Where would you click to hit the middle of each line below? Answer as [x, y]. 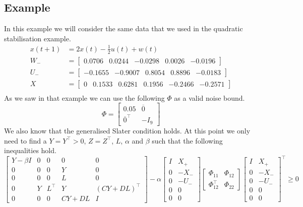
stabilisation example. [38, 38]
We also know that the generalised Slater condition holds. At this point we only [127, 130]
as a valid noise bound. [209, 97]
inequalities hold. [30, 150]
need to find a [25, 140]
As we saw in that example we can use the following [84, 97]
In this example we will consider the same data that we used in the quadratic [124, 28]
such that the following [187, 140]
